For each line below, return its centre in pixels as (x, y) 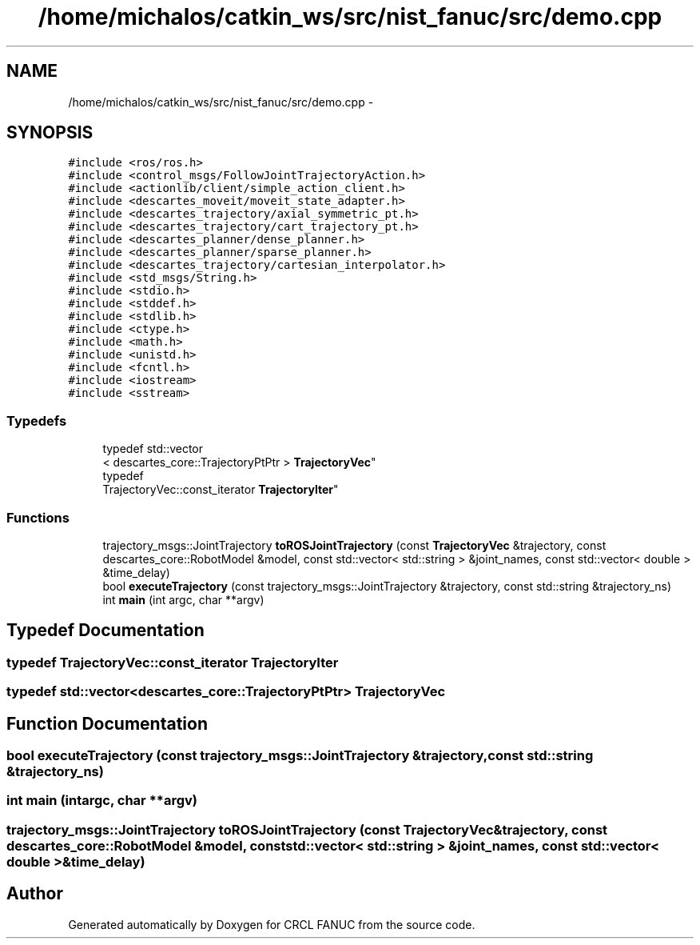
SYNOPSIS (50, 133)
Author (35, 894)
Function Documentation (107, 723)
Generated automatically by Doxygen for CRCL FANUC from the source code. (272, 924)
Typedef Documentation (105, 631)
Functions (38, 517)
